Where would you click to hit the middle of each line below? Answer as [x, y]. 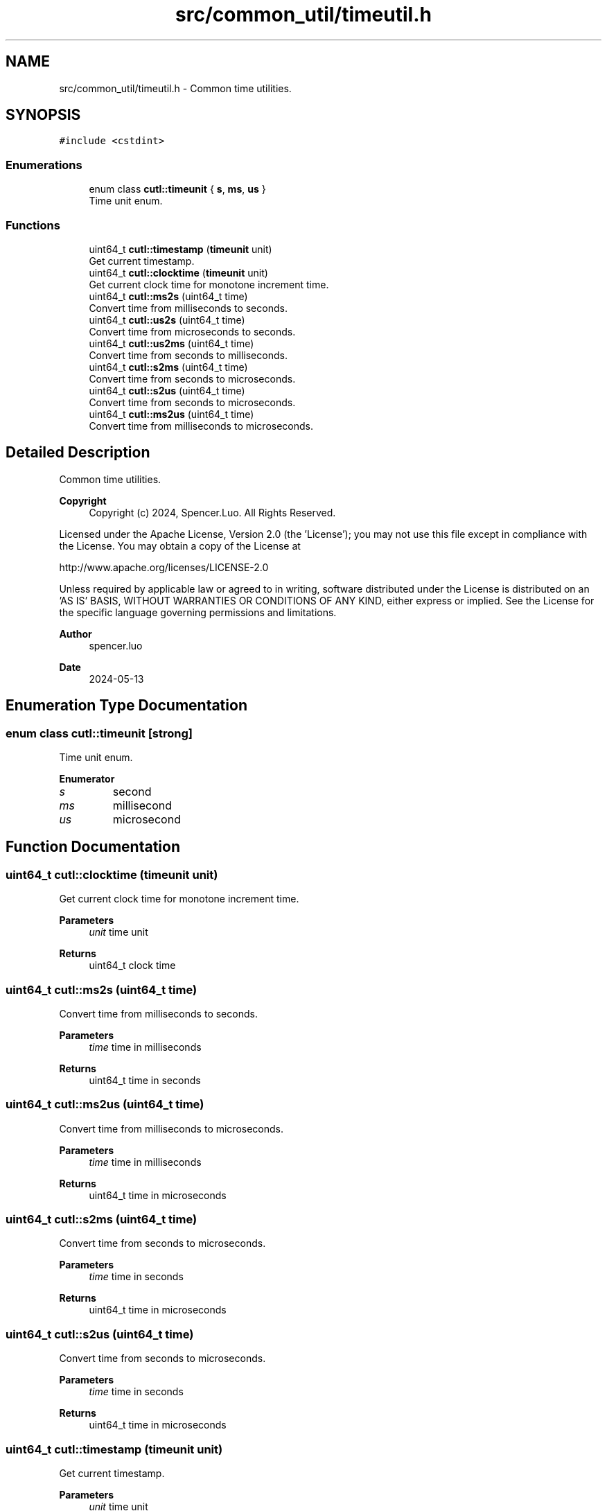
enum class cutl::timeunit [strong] [99, 733]
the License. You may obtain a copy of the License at [180, 545]
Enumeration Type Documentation [126, 706]
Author [76, 634]
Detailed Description [78, 453]
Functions [33, 225]
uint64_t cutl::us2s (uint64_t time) [167, 320]
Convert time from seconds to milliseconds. [188, 355]
